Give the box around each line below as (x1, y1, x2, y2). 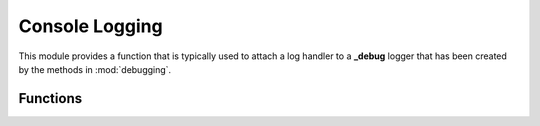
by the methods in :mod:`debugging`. (18, 63, 172, 75)
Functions (18, 90, 83, 107)
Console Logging (18, 15, 164, 37)
